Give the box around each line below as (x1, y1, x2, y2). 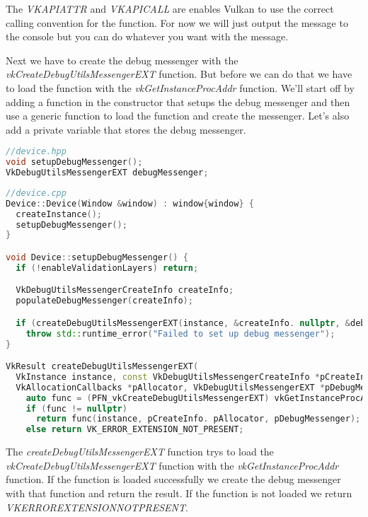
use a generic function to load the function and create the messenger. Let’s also (6, 108, 350, 123)
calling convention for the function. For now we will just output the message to (6, 15, 348, 30)
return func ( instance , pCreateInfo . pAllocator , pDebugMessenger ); (35, 414, 361, 424)
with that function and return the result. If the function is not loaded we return (6, 486, 352, 500)
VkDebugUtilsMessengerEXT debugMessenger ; (6, 168, 209, 178)
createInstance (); (16, 209, 103, 219)
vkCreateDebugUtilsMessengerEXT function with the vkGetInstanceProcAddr (6, 458, 339, 472)
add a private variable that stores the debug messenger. (6, 122, 246, 136)
